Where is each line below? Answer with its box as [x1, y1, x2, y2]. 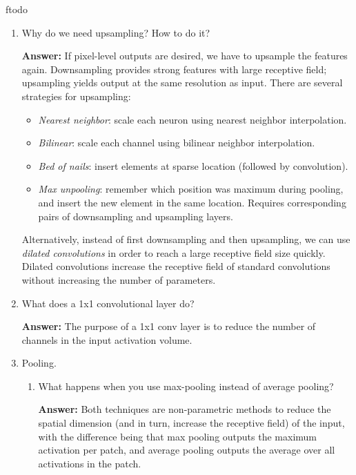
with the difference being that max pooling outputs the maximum [38, 429, 317, 443]
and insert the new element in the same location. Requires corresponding [38, 195, 346, 209]
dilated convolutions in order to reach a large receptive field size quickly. [21, 245, 326, 260]
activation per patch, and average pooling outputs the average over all [38, 443, 335, 457]
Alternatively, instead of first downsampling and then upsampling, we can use [21, 232, 350, 246]
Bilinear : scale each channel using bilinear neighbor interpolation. [38, 135, 315, 150]
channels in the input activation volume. [21, 332, 192, 347]
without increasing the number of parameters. [21, 272, 216, 287]
